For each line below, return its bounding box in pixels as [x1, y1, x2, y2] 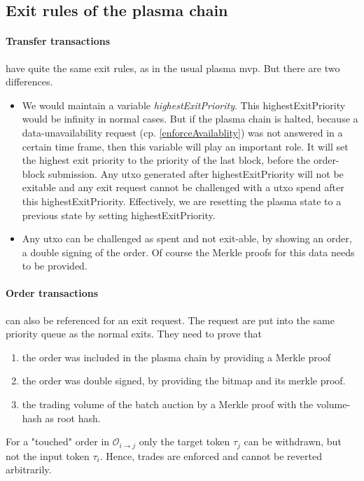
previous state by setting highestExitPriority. [22, 207, 216, 222]
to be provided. [22, 258, 87, 273]
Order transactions [6, 286, 99, 300]
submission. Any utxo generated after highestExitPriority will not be [48, 166, 344, 181]
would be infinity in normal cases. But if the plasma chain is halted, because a [22, 111, 358, 126]
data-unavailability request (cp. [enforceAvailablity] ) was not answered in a [22, 125, 343, 139]
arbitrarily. [6, 462, 52, 477]
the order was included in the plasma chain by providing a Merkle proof [22, 349, 331, 364]
